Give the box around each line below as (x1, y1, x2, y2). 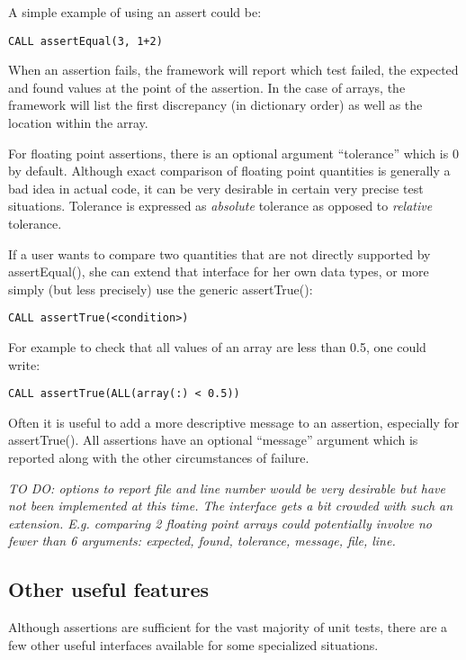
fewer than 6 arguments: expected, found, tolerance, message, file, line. (8, 531, 396, 550)
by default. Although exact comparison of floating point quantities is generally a (8, 161, 451, 180)
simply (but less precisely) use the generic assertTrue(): (8, 279, 313, 298)
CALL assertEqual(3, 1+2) (8, 34, 163, 48)
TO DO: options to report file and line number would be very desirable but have (8, 478, 445, 497)
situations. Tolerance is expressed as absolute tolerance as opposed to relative (8, 196, 433, 215)
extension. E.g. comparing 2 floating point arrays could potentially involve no (8, 513, 432, 532)
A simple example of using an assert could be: (8, 3, 262, 21)
